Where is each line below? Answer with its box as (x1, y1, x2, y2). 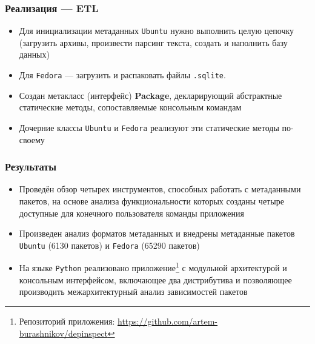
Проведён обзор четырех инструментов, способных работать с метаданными (19, 183, 301, 195)
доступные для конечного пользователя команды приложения (19, 206, 244, 219)
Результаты (5, 159, 57, 174)
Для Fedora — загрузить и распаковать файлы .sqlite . (19, 69, 226, 81)
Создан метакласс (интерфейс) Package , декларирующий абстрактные (19, 89, 282, 101)
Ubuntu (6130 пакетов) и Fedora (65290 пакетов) (19, 238, 200, 251)
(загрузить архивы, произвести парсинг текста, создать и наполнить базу (19, 36, 288, 49)
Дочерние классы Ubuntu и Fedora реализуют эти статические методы (19, 121, 279, 133)
